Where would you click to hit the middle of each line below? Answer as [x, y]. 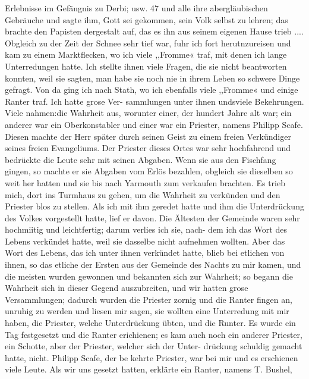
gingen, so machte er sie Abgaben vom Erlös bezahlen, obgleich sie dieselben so [149, 171]
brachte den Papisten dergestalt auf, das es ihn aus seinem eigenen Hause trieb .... [154, 31]
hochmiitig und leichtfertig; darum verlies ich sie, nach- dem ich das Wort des [146, 229]
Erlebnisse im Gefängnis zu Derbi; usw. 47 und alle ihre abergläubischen [136, 8]
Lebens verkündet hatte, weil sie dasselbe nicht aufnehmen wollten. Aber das [145, 241]
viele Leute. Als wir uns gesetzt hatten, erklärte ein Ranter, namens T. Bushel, [149, 369]
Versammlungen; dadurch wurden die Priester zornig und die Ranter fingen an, [149, 299]
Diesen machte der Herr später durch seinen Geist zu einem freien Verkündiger [148, 136]
